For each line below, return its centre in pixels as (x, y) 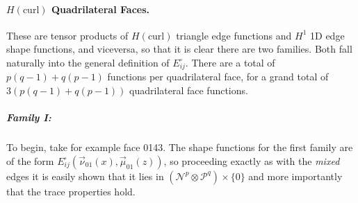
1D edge (327, 35)
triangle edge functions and (234, 35)
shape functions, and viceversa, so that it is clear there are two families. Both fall (179, 49)
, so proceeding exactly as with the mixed (252, 160)
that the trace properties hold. (71, 191)
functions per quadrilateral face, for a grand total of (218, 77)
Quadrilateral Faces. (100, 9)
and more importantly (295, 176)
